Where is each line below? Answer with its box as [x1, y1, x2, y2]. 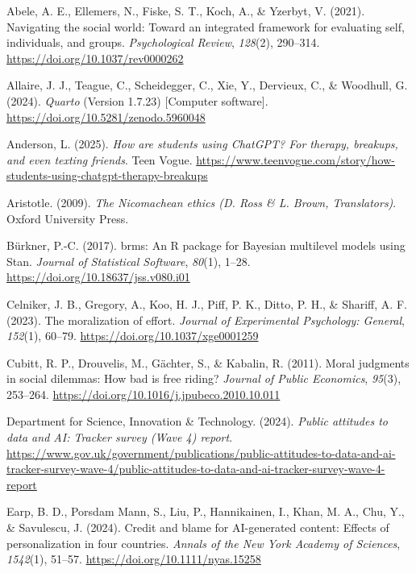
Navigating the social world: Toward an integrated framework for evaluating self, [6, 18, 405, 35]
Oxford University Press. [6, 210, 129, 226]
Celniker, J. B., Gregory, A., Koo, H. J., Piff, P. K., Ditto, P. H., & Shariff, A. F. [6, 295, 407, 312]
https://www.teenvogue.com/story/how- [196, 151, 395, 168]
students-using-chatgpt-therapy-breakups [6, 167, 208, 184]
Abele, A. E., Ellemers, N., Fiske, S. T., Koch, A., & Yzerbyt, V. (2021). [6, 2, 365, 19]
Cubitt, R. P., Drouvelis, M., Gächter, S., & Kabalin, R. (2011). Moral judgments [6, 354, 410, 371]
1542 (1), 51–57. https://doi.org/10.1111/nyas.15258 [6, 550, 261, 567]
